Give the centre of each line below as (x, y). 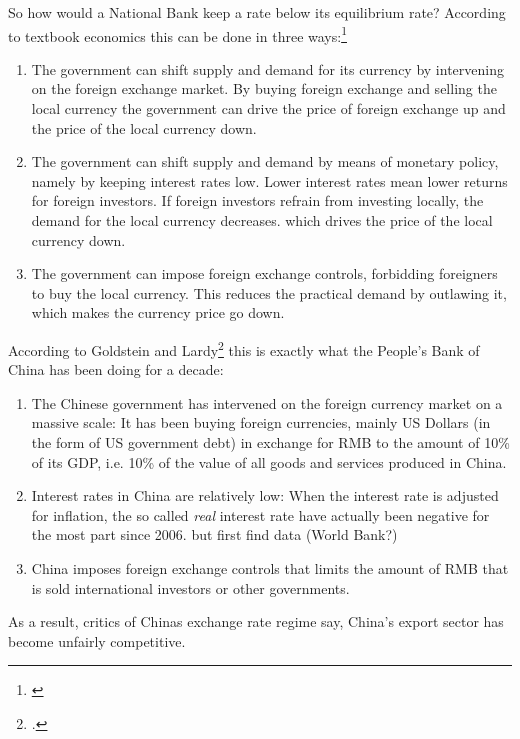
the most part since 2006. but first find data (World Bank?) (214, 534)
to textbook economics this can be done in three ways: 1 (177, 34)
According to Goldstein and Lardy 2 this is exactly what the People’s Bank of (244, 348)
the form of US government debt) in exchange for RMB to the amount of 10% (270, 442)
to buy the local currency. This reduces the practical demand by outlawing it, (269, 292)
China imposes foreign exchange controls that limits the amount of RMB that (270, 567)
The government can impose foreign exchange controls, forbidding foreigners (264, 273)
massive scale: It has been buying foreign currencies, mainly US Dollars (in (261, 422)
